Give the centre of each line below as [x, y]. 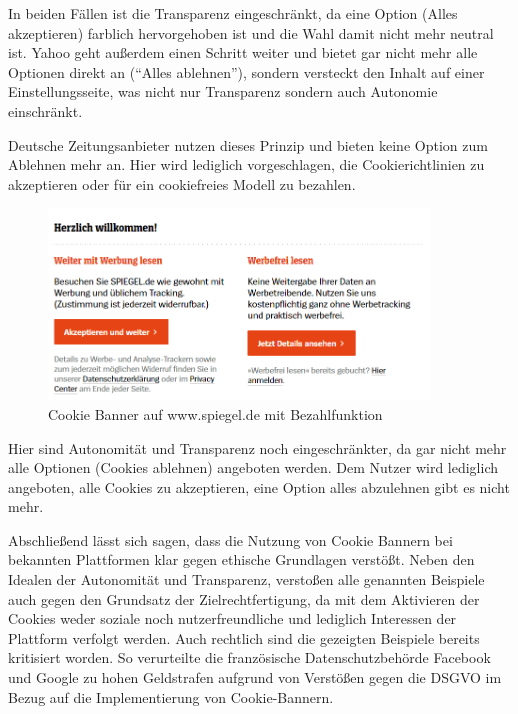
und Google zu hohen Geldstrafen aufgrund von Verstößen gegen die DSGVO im [255, 677]
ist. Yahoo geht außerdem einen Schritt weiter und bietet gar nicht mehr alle [243, 52]
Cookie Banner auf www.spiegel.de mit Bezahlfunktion [215, 413]
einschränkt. [45, 110]
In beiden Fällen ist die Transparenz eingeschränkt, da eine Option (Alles [233, 13]
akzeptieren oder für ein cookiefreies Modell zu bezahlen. [182, 183]
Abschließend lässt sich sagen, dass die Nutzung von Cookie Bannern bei [230, 539]
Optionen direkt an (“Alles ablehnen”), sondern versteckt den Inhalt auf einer [246, 71]
